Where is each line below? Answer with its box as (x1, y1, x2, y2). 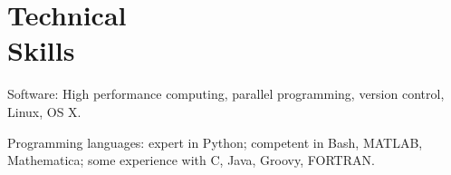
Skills (7, 32, 75, 69)
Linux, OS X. (7, 102, 82, 121)
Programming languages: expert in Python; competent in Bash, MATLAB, (7, 132, 423, 151)
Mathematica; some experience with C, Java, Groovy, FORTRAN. (7, 151, 375, 170)
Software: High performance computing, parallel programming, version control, (7, 84, 445, 103)
